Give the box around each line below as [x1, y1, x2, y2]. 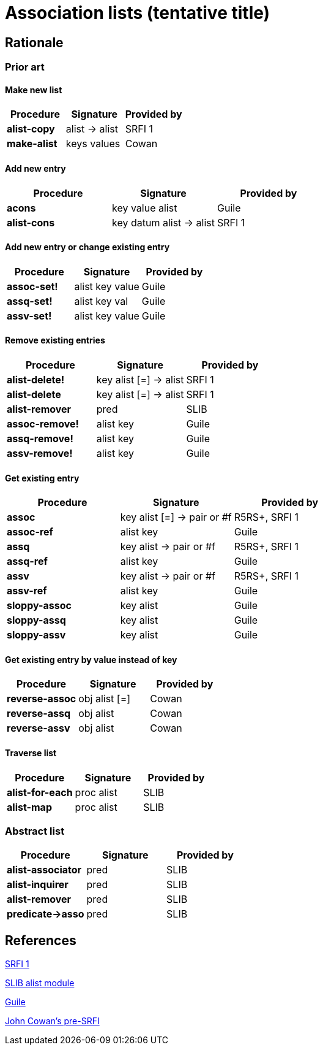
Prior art [5, 61, 45, 74]
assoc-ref [7, 526, 53, 538]
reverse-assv [7, 722, 70, 735]
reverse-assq [7, 707, 70, 720]
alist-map [7, 800, 52, 813]
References [5, 932, 76, 948]
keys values [65, 137, 121, 150]
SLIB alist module [5, 978, 75, 989]
